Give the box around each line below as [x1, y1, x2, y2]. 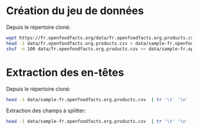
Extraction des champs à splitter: [6, 107, 87, 114]
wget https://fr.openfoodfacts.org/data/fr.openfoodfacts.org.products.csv [6, 35, 196, 41]
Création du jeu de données [6, 4, 144, 18]
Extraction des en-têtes [6, 66, 124, 79]
